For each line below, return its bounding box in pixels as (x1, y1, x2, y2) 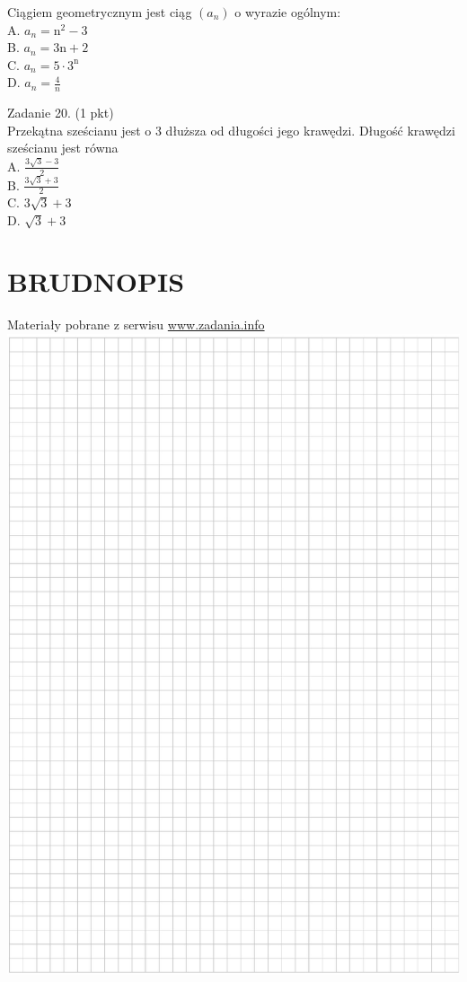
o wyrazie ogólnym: (234, 3, 341, 21)
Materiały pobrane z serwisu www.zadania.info (7, 315, 265, 334)
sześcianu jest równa (7, 138, 119, 157)
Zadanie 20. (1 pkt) (7, 103, 114, 122)
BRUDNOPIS (7, 263, 185, 300)
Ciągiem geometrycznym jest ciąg (7, 3, 192, 21)
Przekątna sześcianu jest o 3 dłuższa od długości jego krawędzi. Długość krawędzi (7, 120, 455, 139)
